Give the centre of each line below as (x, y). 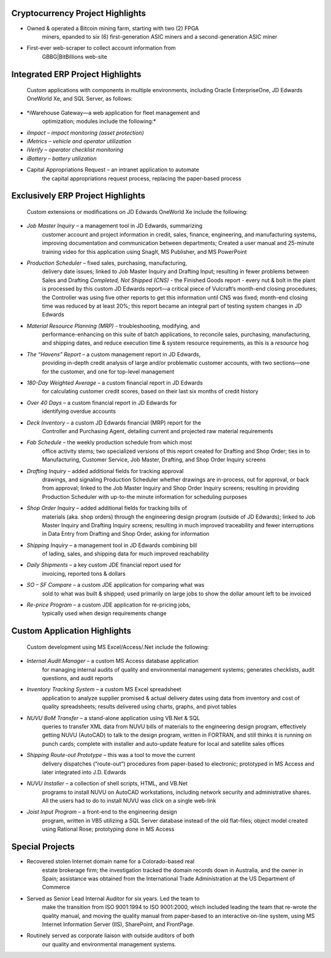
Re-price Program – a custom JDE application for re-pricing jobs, (109, 605)
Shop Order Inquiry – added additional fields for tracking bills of (107, 508)
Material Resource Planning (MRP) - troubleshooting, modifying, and (113, 326)
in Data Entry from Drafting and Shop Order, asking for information (126, 534)
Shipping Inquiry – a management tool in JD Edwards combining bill (112, 545)
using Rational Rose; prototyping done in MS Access (108, 829)
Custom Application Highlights (71, 631)
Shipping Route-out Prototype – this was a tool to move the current (111, 755)
